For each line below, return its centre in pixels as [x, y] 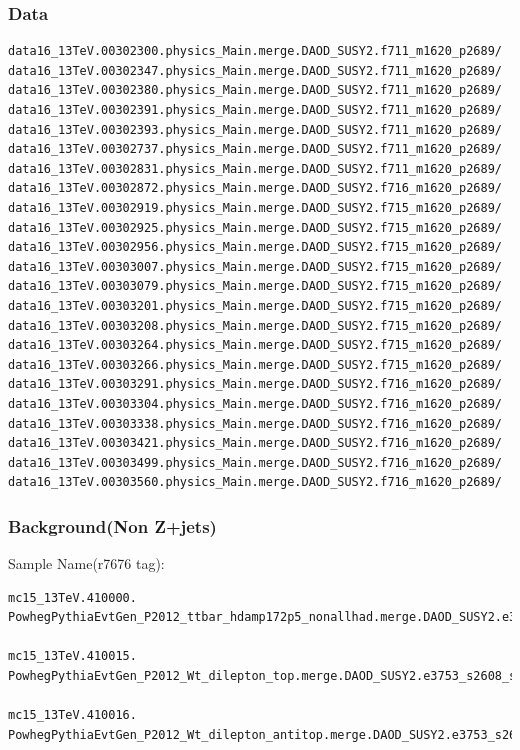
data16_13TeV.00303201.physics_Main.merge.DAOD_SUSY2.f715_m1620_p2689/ [255, 305]
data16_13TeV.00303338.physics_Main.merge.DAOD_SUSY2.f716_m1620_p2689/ [255, 423]
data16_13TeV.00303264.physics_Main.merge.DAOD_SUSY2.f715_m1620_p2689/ [255, 345]
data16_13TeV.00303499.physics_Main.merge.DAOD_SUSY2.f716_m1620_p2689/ [255, 462]
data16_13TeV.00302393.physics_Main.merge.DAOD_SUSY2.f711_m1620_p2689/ [255, 129]
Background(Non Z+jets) [112, 525]
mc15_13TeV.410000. [72, 597]
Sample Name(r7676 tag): [86, 563]
